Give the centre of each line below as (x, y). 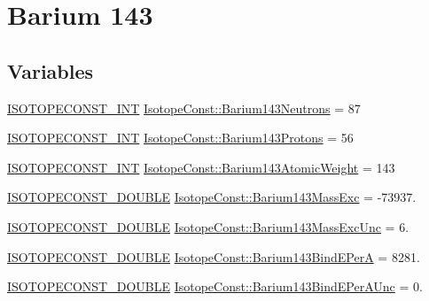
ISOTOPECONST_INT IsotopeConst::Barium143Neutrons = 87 (184, 108)
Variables (51, 70)
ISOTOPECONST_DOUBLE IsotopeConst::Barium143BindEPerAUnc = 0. (215, 286)
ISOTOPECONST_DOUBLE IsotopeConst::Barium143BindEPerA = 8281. (214, 256)
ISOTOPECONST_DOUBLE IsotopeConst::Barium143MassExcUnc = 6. (208, 226)
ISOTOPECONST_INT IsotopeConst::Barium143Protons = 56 (180, 138)
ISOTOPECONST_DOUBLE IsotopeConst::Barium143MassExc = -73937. (212, 197)
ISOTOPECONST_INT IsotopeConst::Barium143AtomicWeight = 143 (201, 167)
